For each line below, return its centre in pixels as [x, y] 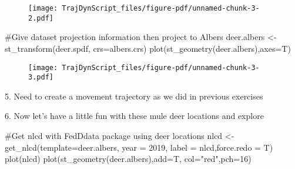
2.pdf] [41, 18]
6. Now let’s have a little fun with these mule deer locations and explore [134, 116]
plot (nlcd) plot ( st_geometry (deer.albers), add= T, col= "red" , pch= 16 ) [128, 159]
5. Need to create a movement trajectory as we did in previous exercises [134, 96]
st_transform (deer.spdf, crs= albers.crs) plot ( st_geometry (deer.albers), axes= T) [148, 48]
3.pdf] [41, 77]
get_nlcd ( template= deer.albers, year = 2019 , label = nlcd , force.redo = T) [139, 147]
